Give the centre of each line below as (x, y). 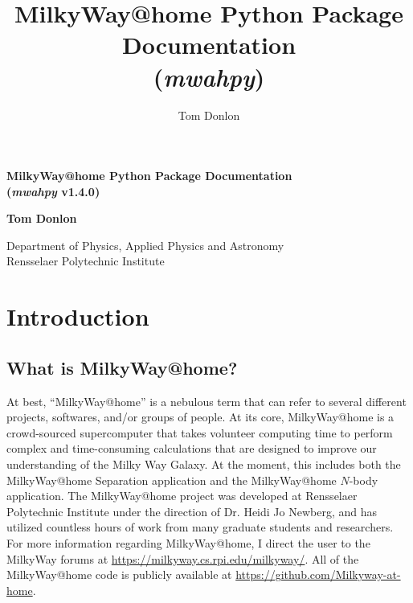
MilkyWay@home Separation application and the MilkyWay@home (172, 480)
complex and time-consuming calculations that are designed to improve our (192, 448)
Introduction (78, 316)
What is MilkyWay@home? (122, 367)
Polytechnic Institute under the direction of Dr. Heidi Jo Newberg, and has (192, 511)
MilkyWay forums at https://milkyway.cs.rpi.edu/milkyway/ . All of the (183, 558)
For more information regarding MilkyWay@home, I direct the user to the (188, 542)
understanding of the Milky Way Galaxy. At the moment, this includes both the (204, 464)
